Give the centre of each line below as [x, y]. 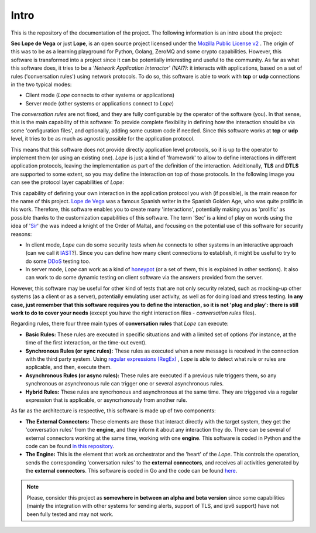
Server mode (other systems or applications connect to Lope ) [100, 103]
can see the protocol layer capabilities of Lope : [67, 182]
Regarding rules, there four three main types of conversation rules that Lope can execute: [120, 324]
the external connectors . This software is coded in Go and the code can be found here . [131, 471]
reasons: [21, 234]
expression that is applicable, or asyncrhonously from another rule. [106, 400]
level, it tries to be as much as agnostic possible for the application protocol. [103, 139]
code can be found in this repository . [70, 446]
